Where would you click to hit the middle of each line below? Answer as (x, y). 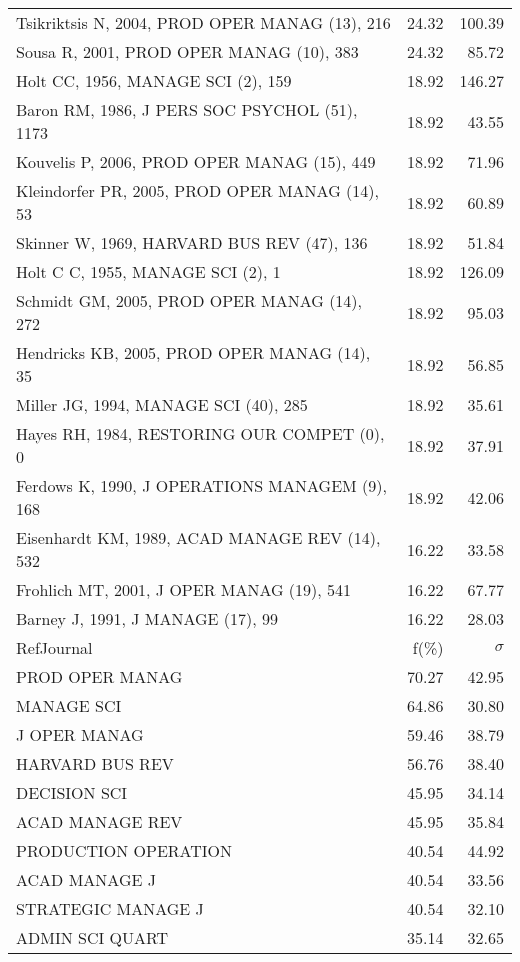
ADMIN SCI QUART (92, 937)
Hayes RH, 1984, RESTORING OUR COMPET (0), (200, 433)
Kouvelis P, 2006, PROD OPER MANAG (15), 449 (196, 161)
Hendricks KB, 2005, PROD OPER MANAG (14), (193, 352)
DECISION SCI (72, 792)
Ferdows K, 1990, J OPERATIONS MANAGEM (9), (201, 485)
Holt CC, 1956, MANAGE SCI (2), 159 (154, 80)
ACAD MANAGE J (86, 879)
